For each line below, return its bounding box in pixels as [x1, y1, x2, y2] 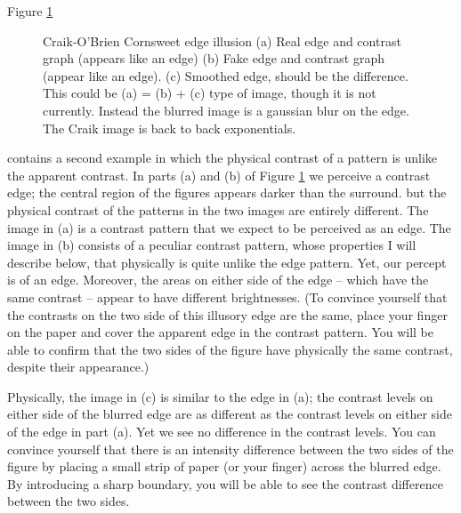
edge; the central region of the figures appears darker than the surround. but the [7, 183, 447, 202]
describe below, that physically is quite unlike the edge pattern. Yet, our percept [7, 252, 447, 271]
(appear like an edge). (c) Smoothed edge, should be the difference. [43, 66, 408, 84]
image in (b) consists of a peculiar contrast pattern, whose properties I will [7, 236, 417, 254]
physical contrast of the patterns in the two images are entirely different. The [7, 200, 429, 219]
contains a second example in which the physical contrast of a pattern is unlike [7, 148, 438, 167]
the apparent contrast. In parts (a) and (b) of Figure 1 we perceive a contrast [7, 165, 431, 184]
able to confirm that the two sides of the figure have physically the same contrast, [7, 340, 453, 358]
